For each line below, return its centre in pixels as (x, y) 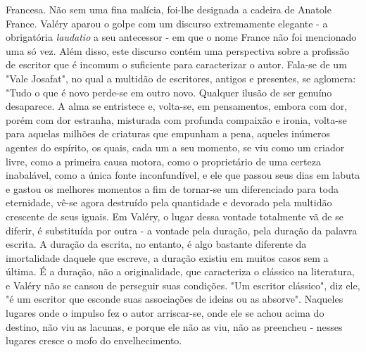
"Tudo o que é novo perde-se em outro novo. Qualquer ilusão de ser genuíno (169, 92)
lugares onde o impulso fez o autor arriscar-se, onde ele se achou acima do (165, 313)
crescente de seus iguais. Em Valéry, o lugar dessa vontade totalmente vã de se (175, 216)
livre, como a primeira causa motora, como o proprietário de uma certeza (163, 161)
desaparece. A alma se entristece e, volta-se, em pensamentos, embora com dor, (177, 106)
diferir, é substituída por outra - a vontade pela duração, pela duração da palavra (182, 230)
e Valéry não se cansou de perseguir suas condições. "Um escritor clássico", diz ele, (183, 285)
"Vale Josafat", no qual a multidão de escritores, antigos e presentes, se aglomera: (181, 78)
